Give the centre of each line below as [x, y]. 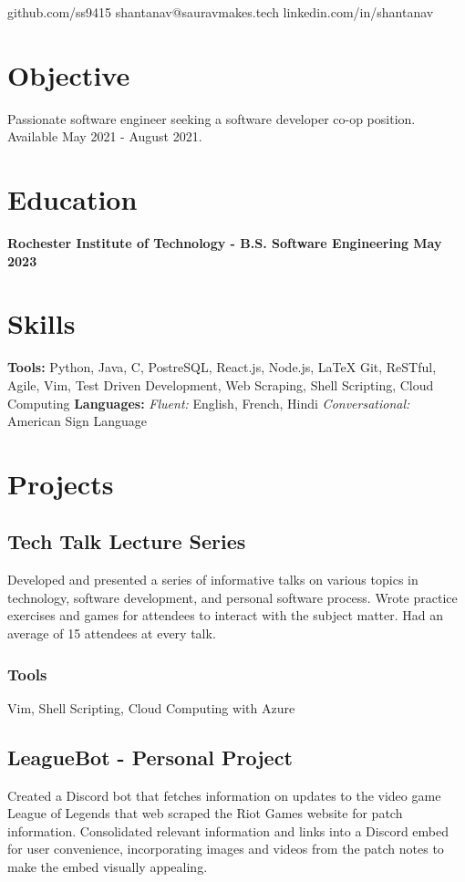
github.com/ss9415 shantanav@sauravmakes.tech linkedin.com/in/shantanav [221, 12]
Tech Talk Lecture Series [127, 541]
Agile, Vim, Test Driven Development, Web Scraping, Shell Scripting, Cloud [221, 384]
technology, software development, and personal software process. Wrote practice [232, 597]
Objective [69, 74]
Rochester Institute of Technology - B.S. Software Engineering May [225, 243]
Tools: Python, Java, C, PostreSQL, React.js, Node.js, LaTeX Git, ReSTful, [222, 367]
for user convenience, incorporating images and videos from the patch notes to [226, 849]
